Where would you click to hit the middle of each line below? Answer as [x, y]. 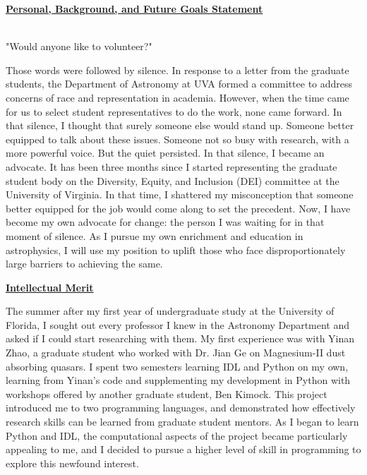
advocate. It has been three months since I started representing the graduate [172, 166]
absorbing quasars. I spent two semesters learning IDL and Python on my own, [177, 366]
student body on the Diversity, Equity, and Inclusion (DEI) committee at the [173, 180]
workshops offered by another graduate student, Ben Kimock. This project [167, 393]
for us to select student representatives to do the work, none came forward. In [174, 111]
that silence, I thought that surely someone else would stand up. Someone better [180, 125]
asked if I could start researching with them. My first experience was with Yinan [180, 338]
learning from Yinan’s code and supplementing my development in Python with [178, 380]
